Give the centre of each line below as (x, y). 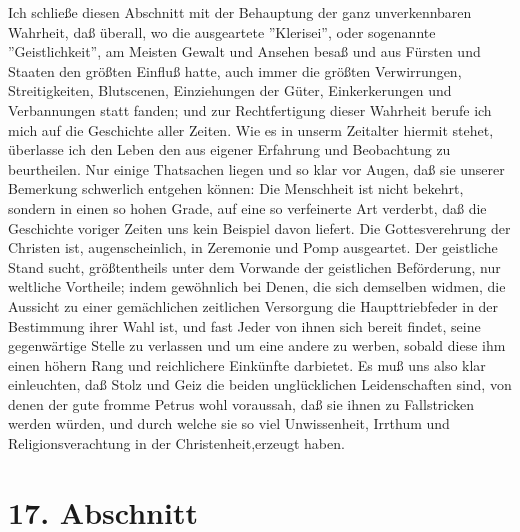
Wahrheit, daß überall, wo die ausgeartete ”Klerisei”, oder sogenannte (222, 31)
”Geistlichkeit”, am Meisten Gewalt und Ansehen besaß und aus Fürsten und (244, 51)
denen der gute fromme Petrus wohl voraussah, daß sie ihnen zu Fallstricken (241, 403)
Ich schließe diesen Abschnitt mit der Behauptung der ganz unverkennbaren (240, 12)
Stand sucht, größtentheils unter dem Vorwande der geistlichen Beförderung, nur (254, 266)
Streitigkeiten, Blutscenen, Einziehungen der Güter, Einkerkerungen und (230, 90)
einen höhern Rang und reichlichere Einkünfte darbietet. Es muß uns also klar (247, 364)
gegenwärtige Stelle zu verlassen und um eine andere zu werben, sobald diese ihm (257, 345)
